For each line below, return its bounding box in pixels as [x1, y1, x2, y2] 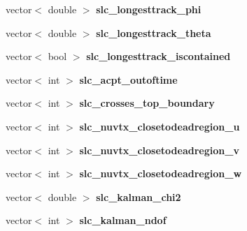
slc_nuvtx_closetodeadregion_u [79, 119, 240, 133]
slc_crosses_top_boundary [79, 96, 215, 110]
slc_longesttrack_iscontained [86, 49, 231, 64]
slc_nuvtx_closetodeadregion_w [79, 166, 242, 181]
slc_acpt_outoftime [79, 72, 178, 87]
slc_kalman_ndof [79, 213, 167, 228]
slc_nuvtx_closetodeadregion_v [79, 142, 239, 157]
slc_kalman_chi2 [96, 189, 181, 204]
